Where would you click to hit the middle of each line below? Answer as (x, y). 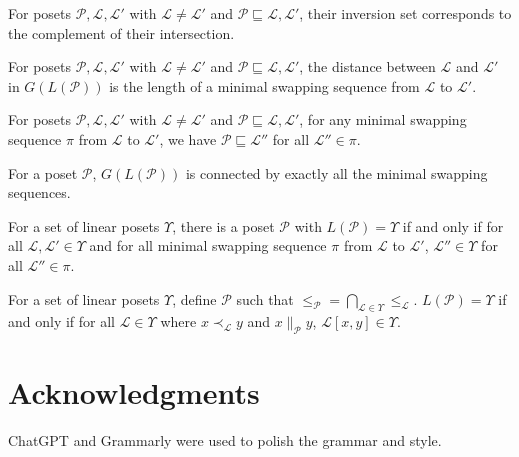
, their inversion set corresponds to (405, 13)
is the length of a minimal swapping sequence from (264, 85)
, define (194, 298)
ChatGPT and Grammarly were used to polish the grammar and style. (225, 440)
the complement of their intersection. (121, 32)
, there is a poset (223, 225)
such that (265, 298)
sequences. (39, 192)
